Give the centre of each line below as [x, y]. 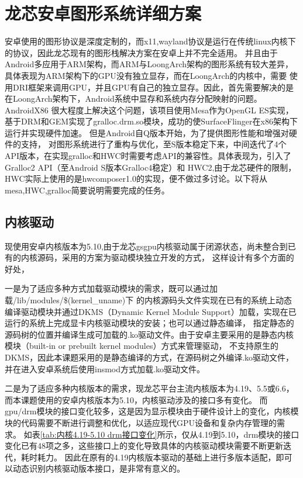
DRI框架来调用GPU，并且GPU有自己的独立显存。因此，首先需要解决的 [149, 87]
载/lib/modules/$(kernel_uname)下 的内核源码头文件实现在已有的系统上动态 [148, 300]
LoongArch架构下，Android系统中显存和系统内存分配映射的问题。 [137, 98]
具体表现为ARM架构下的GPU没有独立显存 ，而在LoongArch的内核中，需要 [146, 75]
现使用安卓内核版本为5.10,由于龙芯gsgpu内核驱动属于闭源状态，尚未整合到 [146, 246]
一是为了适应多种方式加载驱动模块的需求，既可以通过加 [111, 288]
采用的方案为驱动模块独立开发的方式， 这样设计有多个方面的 [178, 257]
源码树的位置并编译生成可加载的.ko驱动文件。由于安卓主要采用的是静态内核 [149, 334]
